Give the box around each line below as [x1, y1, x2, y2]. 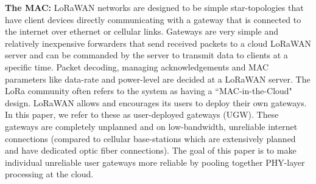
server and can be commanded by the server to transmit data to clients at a [5, 49, 288, 61]
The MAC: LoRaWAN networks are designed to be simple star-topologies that [5, 1, 304, 13]
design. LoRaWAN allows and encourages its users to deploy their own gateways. [5, 96, 307, 109]
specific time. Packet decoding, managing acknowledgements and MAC [5, 60, 269, 73]
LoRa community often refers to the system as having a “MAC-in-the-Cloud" [5, 84, 292, 97]
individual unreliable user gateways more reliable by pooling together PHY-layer [5, 155, 305, 168]
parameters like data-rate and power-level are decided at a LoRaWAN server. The [5, 72, 311, 85]
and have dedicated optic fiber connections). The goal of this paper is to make [5, 144, 297, 157]
